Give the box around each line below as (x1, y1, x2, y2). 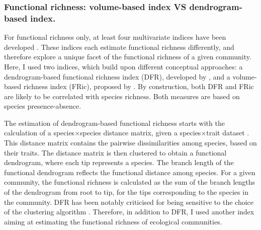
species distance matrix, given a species (80, 127, 201, 138)
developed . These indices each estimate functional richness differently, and (4, 41, 234, 52)
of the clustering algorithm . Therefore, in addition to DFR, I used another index (4, 206, 254, 217)
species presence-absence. (4, 101, 81, 111)
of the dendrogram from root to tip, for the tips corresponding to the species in (4, 187, 248, 197)
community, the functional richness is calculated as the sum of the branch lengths (4, 177, 255, 187)
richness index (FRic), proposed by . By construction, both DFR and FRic (23, 81, 254, 92)
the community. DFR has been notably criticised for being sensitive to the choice (4, 196, 254, 207)
